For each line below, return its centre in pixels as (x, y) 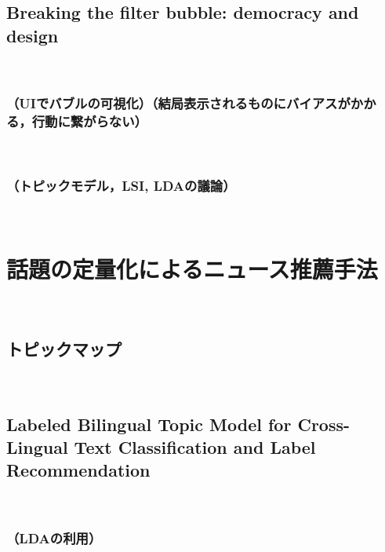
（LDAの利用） (54, 537)
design (33, 35)
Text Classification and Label (195, 447)
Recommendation (78, 470)
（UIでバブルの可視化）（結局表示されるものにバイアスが (178, 103)
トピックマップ (64, 348)
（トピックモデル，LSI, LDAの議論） (121, 185)
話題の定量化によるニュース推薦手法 (192, 268)
